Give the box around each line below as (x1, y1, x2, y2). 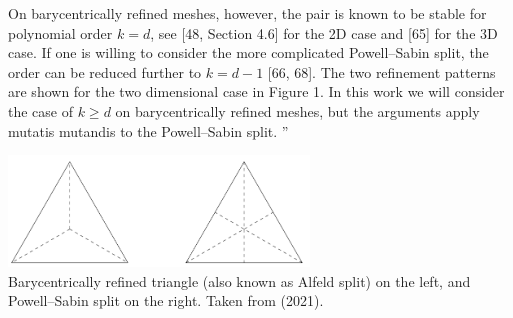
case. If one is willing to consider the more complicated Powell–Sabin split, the (8, 42, 489, 63)
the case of (8, 100, 74, 121)
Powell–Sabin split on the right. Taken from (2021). (8, 290, 324, 311)
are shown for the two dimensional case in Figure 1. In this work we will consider (8, 81, 505, 102)
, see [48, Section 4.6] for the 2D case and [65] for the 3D (150, 22, 498, 43)
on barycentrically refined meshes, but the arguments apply (115, 100, 480, 121)
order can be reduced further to (8, 61, 202, 82)
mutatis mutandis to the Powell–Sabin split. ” (8, 120, 289, 141)
